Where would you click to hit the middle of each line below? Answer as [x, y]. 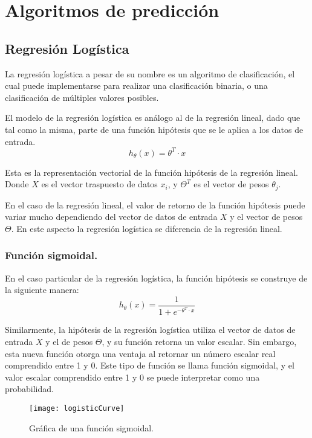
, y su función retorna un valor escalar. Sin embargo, [199, 341]
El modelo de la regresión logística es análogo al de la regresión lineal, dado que [153, 118]
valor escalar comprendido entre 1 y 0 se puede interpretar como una [132, 377]
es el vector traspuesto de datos [99, 184]
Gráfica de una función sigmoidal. [91, 427]
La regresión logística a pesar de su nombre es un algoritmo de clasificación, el [150, 73]
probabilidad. [29, 389]
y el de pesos [69, 341]
